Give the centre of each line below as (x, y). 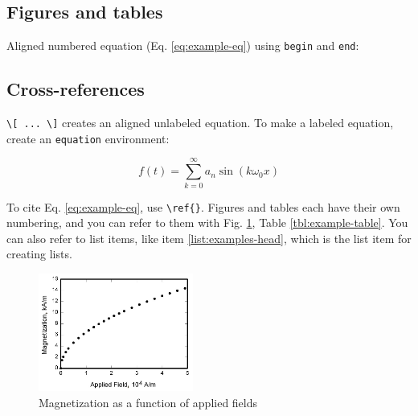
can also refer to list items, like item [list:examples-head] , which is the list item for (209, 238)
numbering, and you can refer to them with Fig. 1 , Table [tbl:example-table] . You (207, 222)
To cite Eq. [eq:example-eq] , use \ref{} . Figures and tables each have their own (203, 206)
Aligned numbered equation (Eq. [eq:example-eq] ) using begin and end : (183, 45)
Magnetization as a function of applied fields (148, 402)
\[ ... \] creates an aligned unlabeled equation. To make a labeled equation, (200, 123)
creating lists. (39, 254)
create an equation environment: (88, 138)
